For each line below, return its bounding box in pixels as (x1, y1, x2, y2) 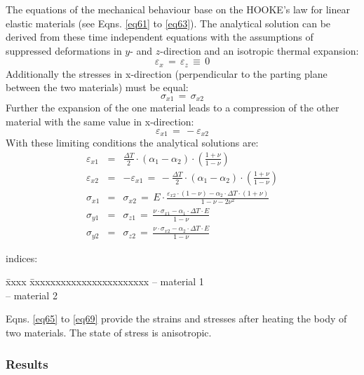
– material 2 (6, 287, 58, 302)
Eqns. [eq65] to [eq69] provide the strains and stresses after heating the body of (6, 311, 347, 326)
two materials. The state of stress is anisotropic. (6, 325, 212, 340)
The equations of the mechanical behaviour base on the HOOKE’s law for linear (6, 2, 350, 16)
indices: (6, 250, 38, 265)
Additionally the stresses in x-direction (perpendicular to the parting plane (6, 66, 328, 81)
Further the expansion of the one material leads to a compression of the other (6, 100, 339, 115)
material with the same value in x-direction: (6, 114, 194, 129)
